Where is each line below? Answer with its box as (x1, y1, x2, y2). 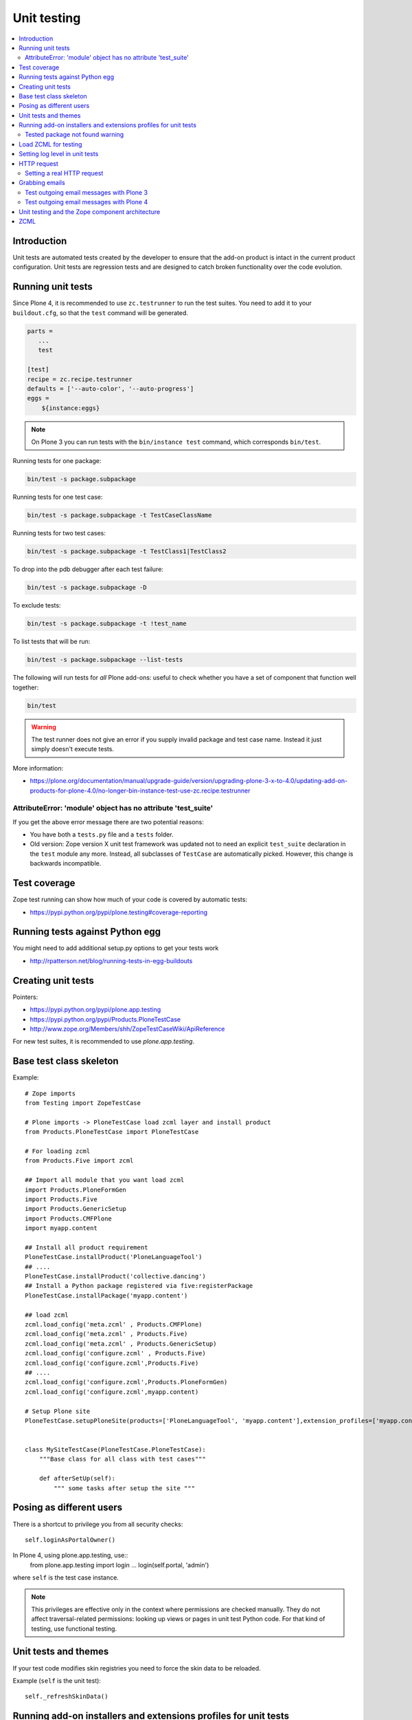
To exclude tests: (12, 601, 61, 610)
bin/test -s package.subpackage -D (27, 583, 147, 592)
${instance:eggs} (41, 404, 100, 412)
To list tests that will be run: (12, 637, 91, 646)
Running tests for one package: (12, 457, 102, 465)
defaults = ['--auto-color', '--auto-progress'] (27, 385, 194, 392)
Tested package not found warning (25, 131, 124, 139)
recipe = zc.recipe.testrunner (27, 375, 133, 383)
